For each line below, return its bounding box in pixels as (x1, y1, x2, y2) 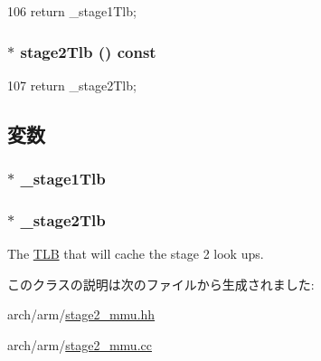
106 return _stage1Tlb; (7, 2, 137, 20)
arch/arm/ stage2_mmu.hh (7, 305, 156, 324)
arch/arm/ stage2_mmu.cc (7, 336, 152, 355)
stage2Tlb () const (20, 40, 156, 62)
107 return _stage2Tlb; (7, 75, 137, 94)
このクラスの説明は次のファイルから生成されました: (7, 274, 315, 293)
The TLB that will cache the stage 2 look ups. (7, 244, 264, 263)
